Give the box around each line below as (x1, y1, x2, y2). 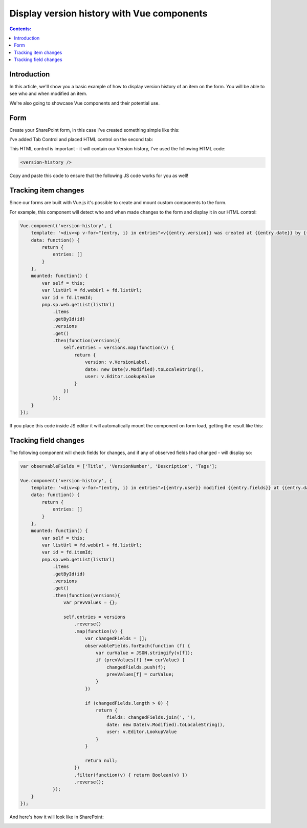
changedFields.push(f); (106, 664, 166, 670)
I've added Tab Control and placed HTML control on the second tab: (9, 136, 153, 143)
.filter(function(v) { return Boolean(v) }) (74, 772, 188, 778)
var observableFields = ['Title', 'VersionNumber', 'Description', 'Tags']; (20, 463, 217, 469)
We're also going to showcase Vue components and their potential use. (9, 100, 160, 106)
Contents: (9, 26, 32, 32)
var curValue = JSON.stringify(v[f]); (95, 649, 193, 656)
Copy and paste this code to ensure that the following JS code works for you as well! (9, 172, 189, 179)
